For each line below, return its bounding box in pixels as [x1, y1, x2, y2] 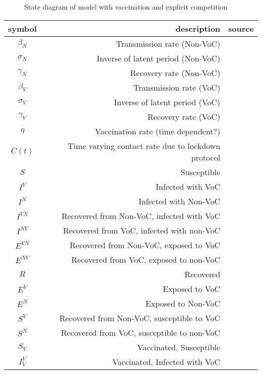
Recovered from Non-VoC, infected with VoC [61, 209, 221, 221]
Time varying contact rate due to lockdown [68, 139, 221, 152]
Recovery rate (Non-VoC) [130, 66, 221, 79]
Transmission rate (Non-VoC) [116, 37, 221, 49]
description [175, 22, 221, 34]
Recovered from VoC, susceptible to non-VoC [61, 326, 221, 338]
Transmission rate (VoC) [133, 81, 221, 93]
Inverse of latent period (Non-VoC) [97, 52, 221, 64]
